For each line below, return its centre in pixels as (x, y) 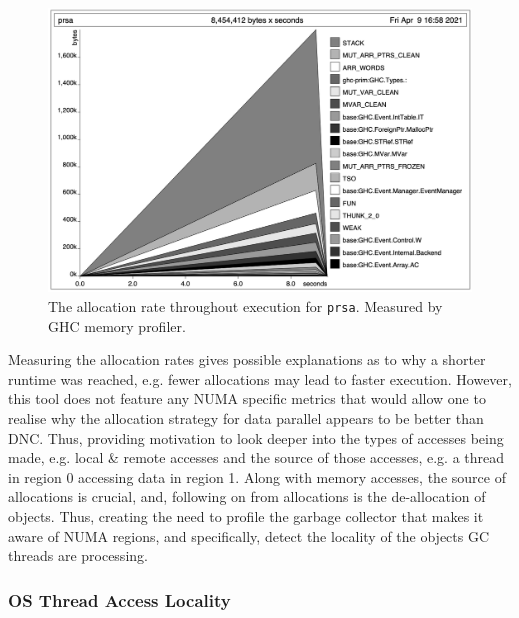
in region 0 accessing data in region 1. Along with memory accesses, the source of (257, 476)
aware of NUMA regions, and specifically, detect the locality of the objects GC (249, 535)
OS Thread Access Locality (119, 599)
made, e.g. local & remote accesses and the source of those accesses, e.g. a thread (256, 457)
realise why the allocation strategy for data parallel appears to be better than (246, 418)
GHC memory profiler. (117, 325)
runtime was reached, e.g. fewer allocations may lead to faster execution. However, (260, 378)
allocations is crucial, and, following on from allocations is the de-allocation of (247, 496)
